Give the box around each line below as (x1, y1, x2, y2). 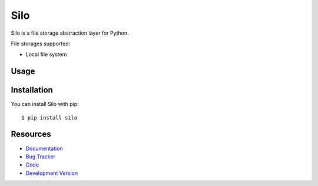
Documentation (25, 145, 63, 152)
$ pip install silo (21, 114, 78, 121)
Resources (11, 129, 51, 139)
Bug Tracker (25, 153, 56, 160)
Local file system (25, 51, 67, 58)
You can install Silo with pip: (11, 101, 79, 108)
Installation (11, 85, 53, 95)
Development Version (25, 170, 78, 177)
